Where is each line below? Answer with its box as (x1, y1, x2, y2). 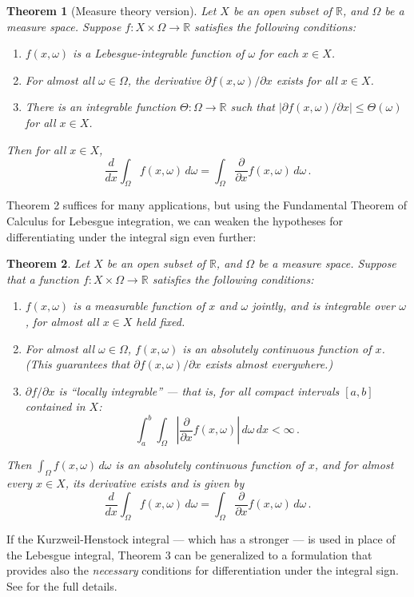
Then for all (6, 141, 66, 157)
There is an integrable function (25, 98, 177, 115)
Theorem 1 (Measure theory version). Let (6, 2, 217, 18)
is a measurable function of (73, 297, 205, 314)
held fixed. (136, 312, 185, 329)
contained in (25, 398, 86, 415)
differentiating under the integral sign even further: (6, 228, 257, 245)
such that (230, 98, 275, 115)
